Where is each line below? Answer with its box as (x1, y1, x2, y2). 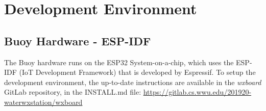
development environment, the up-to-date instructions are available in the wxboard (4, 76, 261, 87)
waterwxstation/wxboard (4, 96, 83, 107)
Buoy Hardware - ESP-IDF (4, 33, 151, 48)
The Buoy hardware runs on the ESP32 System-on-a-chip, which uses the (4, 57, 234, 67)
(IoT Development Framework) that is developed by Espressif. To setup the (19, 67, 256, 77)
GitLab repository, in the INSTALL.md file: (4, 87, 141, 97)
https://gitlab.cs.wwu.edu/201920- (143, 87, 252, 97)
